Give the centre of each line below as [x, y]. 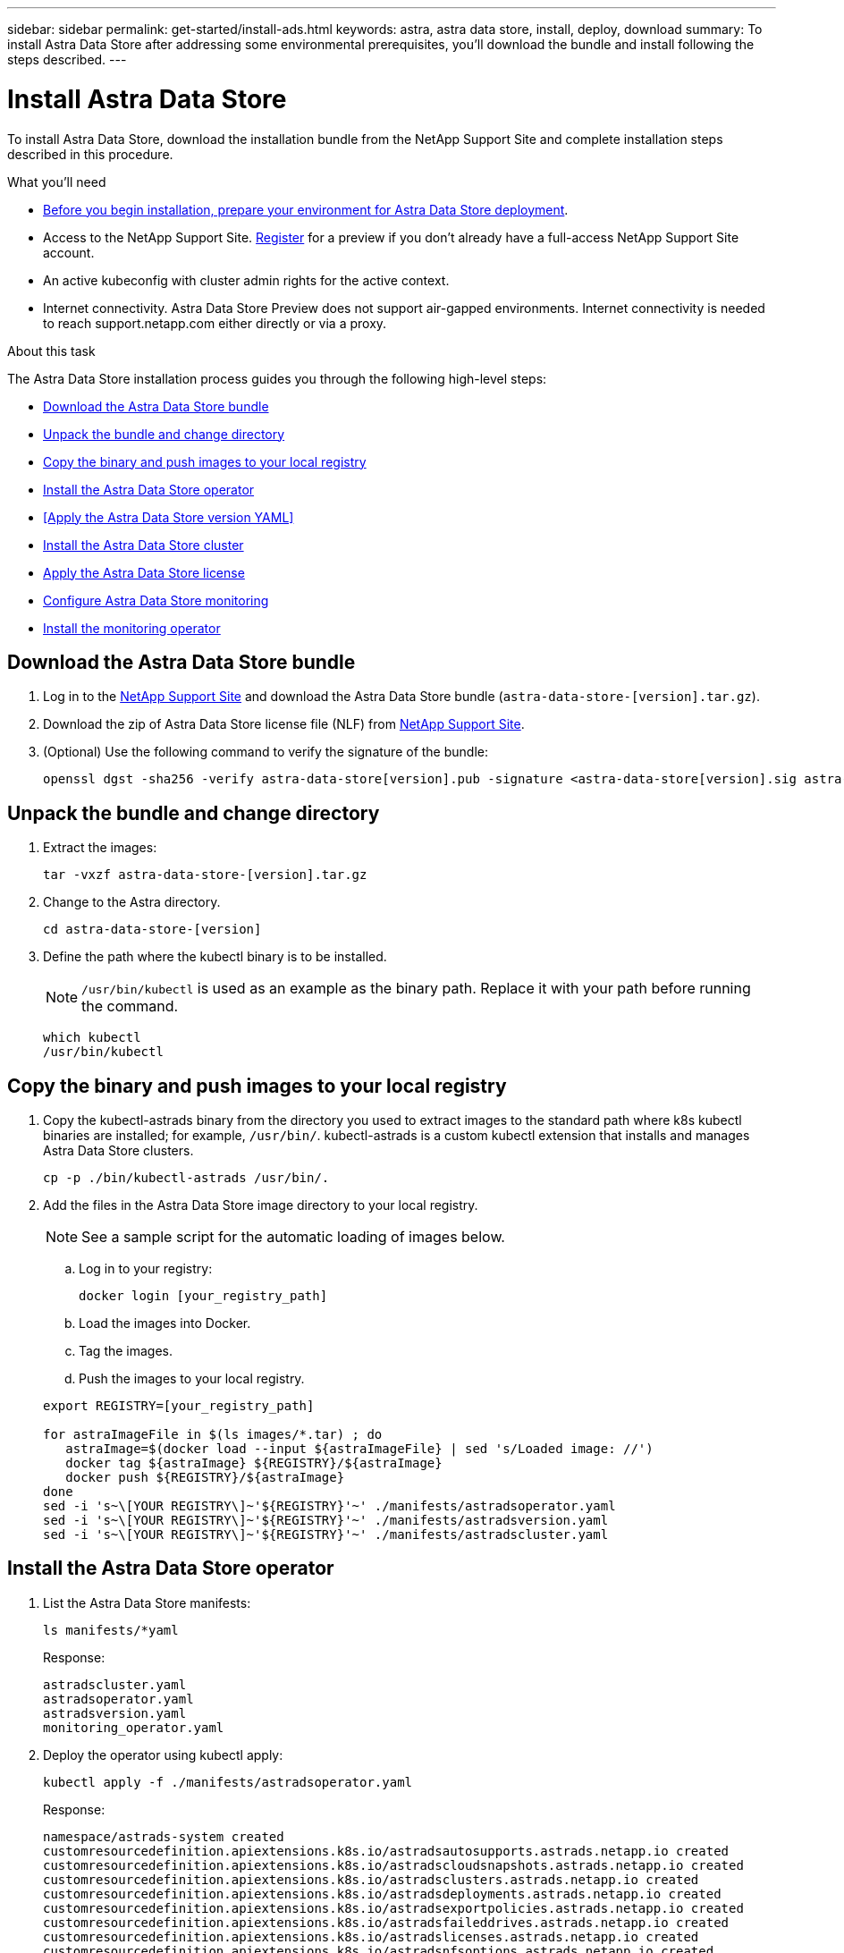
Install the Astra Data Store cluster [143, 545]
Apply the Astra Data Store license [144, 572]
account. [69, 252]
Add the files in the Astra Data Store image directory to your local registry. [261, 1205]
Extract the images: [100, 848]
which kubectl [92, 1038]
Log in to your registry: [146, 1269]
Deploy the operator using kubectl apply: [163, 1754]
